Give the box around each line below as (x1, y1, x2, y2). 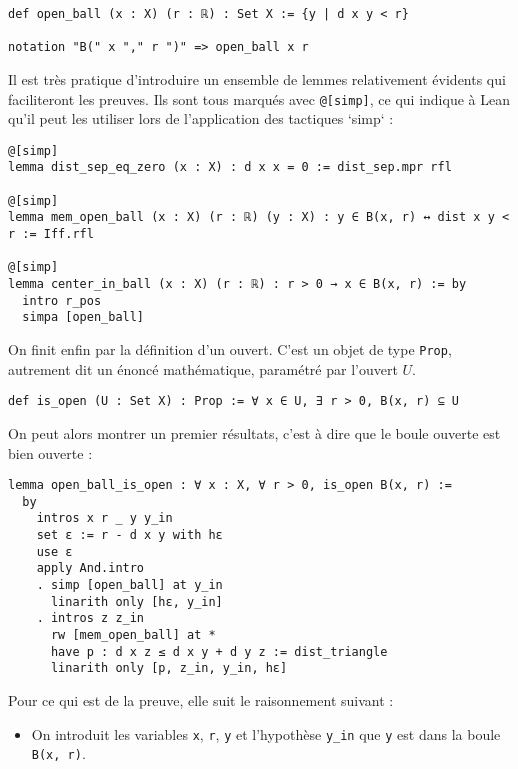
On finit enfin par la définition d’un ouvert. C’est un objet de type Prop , (8, 339, 452, 360)
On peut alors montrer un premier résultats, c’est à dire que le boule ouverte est (8, 422, 501, 443)
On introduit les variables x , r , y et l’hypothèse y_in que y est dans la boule (31, 723, 501, 744)
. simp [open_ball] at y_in (36, 578, 223, 593)
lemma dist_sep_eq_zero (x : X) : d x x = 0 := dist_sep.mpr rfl (8, 160, 452, 175)
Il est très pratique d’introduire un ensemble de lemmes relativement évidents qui (8, 68, 506, 89)
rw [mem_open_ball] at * (50, 628, 216, 643)
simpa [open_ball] (22, 310, 145, 325)
